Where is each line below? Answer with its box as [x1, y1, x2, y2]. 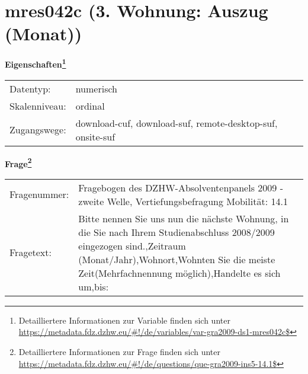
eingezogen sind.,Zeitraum [78, 238, 186, 252]
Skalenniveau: [9, 98, 66, 113]
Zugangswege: [9, 123, 66, 137]
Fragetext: [9, 245, 52, 260]
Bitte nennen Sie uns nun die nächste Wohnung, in [78, 211, 289, 225]
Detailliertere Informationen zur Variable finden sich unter [18, 314, 230, 326]
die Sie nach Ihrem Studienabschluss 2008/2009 [78, 225, 275, 239]
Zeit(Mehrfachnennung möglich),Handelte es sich [78, 266, 281, 280]
